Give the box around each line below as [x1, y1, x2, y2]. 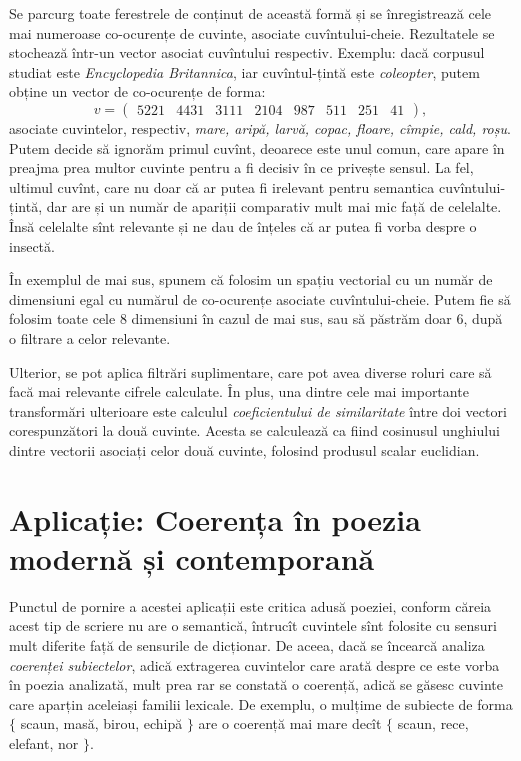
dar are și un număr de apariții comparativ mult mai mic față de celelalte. [46, 196, 502, 217]
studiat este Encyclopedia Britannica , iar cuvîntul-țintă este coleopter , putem [9, 61, 480, 82]
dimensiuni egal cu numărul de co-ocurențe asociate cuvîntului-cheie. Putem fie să [9, 288, 511, 309]
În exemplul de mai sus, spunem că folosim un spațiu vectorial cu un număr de [9, 269, 493, 290]
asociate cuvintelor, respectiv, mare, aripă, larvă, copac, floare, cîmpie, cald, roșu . [9, 117, 511, 138]
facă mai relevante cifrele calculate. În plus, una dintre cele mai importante [9, 381, 469, 402]
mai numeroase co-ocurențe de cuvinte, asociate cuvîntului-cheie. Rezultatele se [9, 22, 495, 43]
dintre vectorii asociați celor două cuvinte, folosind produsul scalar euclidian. [9, 439, 480, 460]
